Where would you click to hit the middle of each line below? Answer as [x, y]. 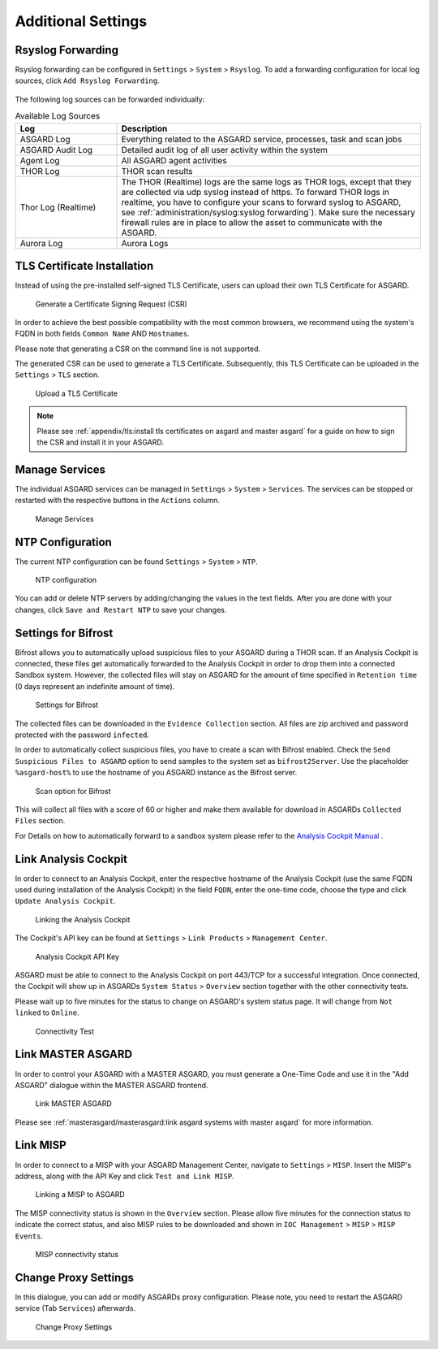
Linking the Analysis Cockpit [83, 919]
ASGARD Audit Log [56, 150]
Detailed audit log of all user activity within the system [225, 150]
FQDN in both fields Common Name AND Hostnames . [102, 334]
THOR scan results [157, 171]
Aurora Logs [145, 243]
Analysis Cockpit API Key [77, 956]
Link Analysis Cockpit [71, 859]
